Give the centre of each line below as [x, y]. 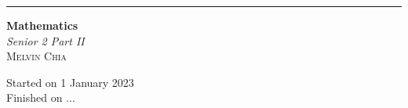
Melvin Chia [36, 56]
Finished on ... [41, 97]
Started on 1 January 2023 [70, 82]
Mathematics [42, 25]
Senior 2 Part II [46, 40]
